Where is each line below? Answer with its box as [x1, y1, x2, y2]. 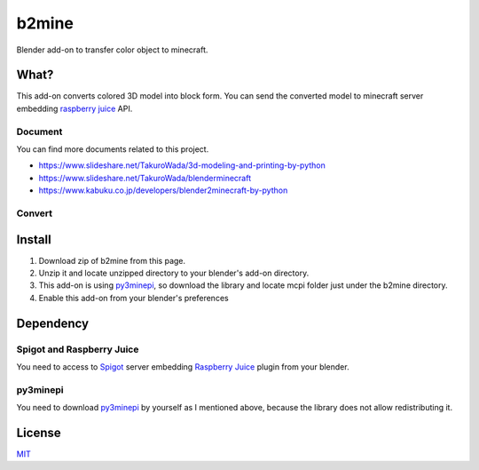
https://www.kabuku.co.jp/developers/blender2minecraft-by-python [38, 185, 288, 195]
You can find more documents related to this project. [16, 143, 209, 155]
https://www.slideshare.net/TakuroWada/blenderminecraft [38, 172, 252, 183]
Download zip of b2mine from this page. [38, 255, 186, 266]
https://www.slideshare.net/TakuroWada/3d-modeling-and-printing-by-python [38, 160, 326, 171]
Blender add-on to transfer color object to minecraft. [16, 44, 208, 55]
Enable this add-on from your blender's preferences [38, 292, 230, 303]
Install [16, 232, 52, 247]
